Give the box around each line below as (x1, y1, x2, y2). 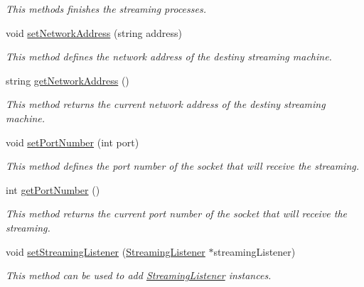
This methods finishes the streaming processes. (6, 1, 206, 16)
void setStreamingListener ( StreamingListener (6, 244, 205, 259)
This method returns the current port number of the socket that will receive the (6, 206, 348, 221)
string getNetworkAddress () (6, 72, 129, 87)
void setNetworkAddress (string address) (6, 25, 182, 40)
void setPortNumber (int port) (6, 134, 139, 149)
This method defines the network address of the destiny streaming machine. (6, 49, 332, 64)
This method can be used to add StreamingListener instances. (6, 268, 272, 283)
